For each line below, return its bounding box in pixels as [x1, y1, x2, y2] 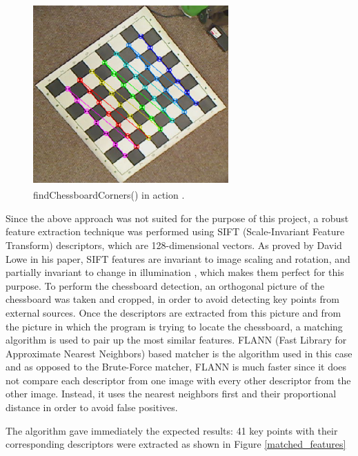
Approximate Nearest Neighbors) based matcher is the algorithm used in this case [6, 346, 352, 360]
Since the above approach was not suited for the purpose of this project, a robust [6, 210, 349, 225]
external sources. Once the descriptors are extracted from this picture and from [6, 305, 341, 319]
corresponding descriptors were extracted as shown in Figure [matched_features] [6, 437, 346, 451]
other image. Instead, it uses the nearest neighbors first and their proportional [6, 386, 337, 401]
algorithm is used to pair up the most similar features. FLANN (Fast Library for [6, 333, 347, 347]
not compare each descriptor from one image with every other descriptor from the [6, 373, 351, 387]
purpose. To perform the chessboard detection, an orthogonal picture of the [6, 278, 325, 293]
